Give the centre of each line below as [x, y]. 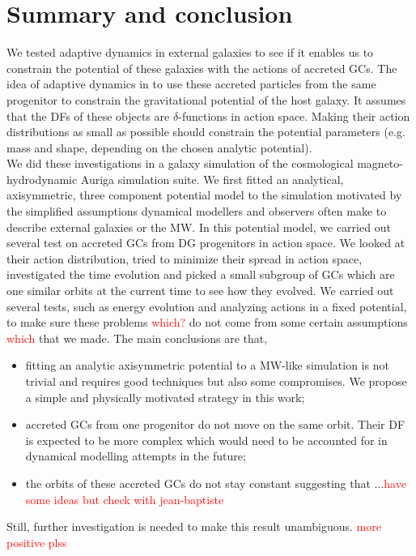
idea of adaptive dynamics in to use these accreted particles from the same [191, 84]
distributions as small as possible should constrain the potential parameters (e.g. [206, 132]
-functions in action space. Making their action [294, 115]
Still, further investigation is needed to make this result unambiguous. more [194, 526]
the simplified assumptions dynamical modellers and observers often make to [197, 211]
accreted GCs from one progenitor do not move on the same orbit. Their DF [215, 424]
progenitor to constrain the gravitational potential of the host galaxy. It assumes [206, 99]
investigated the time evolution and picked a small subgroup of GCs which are [201, 274]
